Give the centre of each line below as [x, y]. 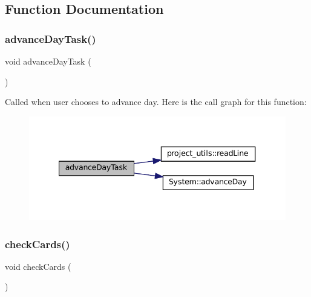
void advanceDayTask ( [48, 61]
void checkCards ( [38, 266]
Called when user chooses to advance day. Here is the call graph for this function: [156, 102]
